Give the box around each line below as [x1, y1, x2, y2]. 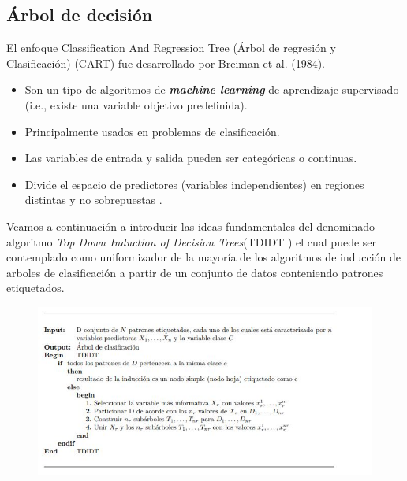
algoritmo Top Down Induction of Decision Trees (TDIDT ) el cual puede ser [6, 233, 377, 250]
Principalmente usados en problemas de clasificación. [24, 123, 280, 139]
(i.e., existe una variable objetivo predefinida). [24, 96, 248, 113]
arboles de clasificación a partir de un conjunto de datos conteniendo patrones [6, 264, 383, 280]
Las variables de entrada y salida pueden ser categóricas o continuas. [24, 150, 357, 166]
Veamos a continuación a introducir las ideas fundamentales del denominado [6, 217, 375, 234]
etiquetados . [6, 279, 65, 296]
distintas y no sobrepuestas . [24, 191, 162, 208]
